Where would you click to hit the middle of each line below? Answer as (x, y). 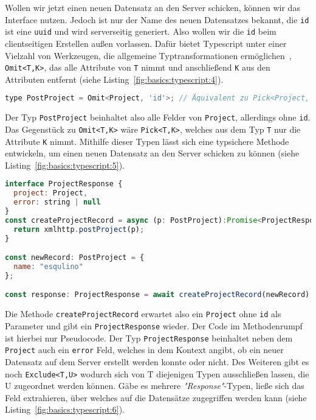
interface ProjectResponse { (64, 184)
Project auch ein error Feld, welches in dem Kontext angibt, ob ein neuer (144, 350)
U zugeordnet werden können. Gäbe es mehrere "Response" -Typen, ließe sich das (155, 386)
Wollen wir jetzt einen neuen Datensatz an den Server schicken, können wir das (153, 7)
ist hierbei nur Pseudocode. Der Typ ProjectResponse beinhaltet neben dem (149, 338)
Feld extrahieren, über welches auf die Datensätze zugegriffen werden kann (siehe (156, 397)
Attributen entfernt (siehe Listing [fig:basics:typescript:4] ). (114, 79)
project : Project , (51, 193)
